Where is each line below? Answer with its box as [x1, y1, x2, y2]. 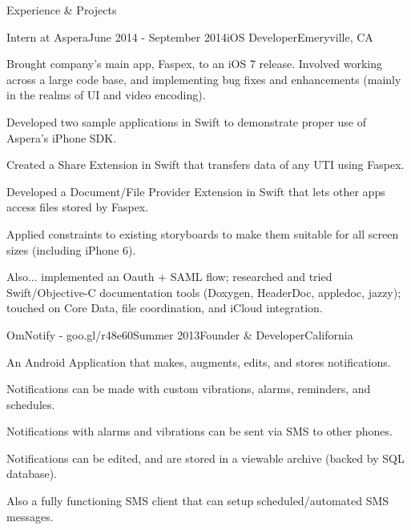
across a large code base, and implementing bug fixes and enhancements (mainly [6, 70, 401, 87]
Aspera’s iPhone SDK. [6, 129, 117, 146]
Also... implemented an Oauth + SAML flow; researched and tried [6, 268, 332, 285]
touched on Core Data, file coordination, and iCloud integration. [6, 299, 323, 316]
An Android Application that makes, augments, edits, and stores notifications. [6, 353, 391, 370]
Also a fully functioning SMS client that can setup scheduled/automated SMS [6, 492, 389, 509]
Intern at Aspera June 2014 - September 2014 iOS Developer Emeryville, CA [6, 28, 373, 45]
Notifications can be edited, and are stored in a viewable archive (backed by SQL [6, 449, 405, 466]
